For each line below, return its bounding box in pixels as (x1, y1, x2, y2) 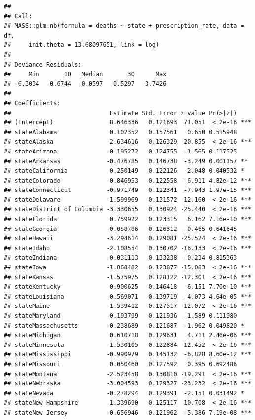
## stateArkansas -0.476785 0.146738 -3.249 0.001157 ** (4, 157, 248, 165)
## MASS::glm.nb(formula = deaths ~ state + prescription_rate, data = (4, 22, 244, 30)
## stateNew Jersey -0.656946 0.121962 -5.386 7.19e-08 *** (4, 409, 252, 416)
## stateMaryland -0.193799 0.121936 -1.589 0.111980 (4, 312, 237, 319)
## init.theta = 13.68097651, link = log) (4, 41, 159, 49)
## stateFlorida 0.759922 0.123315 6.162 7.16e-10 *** (4, 216, 252, 223)
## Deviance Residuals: (4, 61, 82, 68)
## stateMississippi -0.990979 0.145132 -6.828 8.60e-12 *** (4, 351, 252, 358)
